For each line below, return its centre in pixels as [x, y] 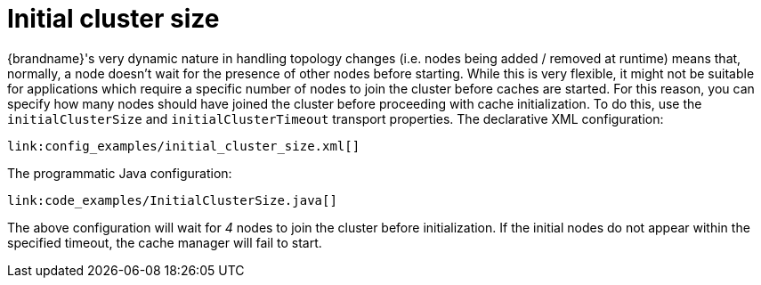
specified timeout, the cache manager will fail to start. [165, 242]
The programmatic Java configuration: [120, 173]
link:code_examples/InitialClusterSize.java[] [172, 200]
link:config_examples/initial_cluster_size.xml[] [184, 146]
